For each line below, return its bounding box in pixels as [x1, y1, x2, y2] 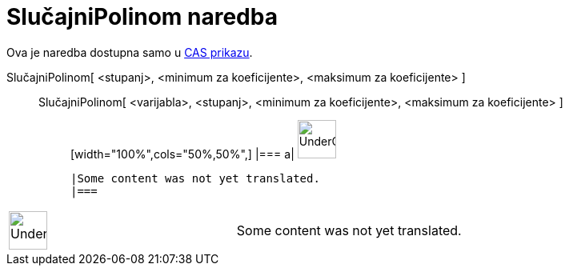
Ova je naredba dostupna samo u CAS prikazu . [6, 45, 253, 59]
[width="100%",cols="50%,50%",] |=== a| [70, 146, 295, 161]
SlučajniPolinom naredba [6, 3, 278, 30]
